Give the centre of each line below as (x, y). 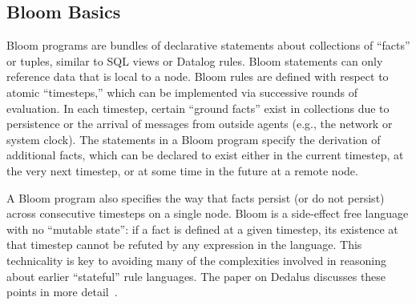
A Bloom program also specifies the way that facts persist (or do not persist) (196, 197)
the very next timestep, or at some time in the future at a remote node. (182, 170)
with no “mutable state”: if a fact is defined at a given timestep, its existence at (202, 229)
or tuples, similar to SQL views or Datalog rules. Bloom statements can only (195, 60)
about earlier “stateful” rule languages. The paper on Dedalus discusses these (196, 276)
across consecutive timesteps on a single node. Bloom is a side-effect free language (208, 213)
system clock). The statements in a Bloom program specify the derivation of (194, 139)
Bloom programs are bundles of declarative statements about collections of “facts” (208, 45)
